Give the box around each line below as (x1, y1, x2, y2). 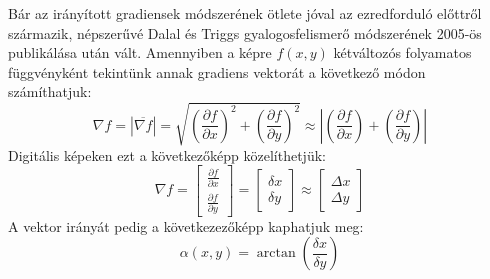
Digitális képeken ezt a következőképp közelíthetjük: (8, 144, 326, 165)
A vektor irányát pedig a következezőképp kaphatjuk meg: (8, 215, 364, 236)
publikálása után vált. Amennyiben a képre (8, 42, 272, 63)
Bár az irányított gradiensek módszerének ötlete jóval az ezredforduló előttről (8, 3, 482, 23)
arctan (256, 246, 296, 261)
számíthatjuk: (8, 81, 92, 102)
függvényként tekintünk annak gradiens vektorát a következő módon (8, 61, 426, 82)
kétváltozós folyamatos (333, 42, 472, 63)
